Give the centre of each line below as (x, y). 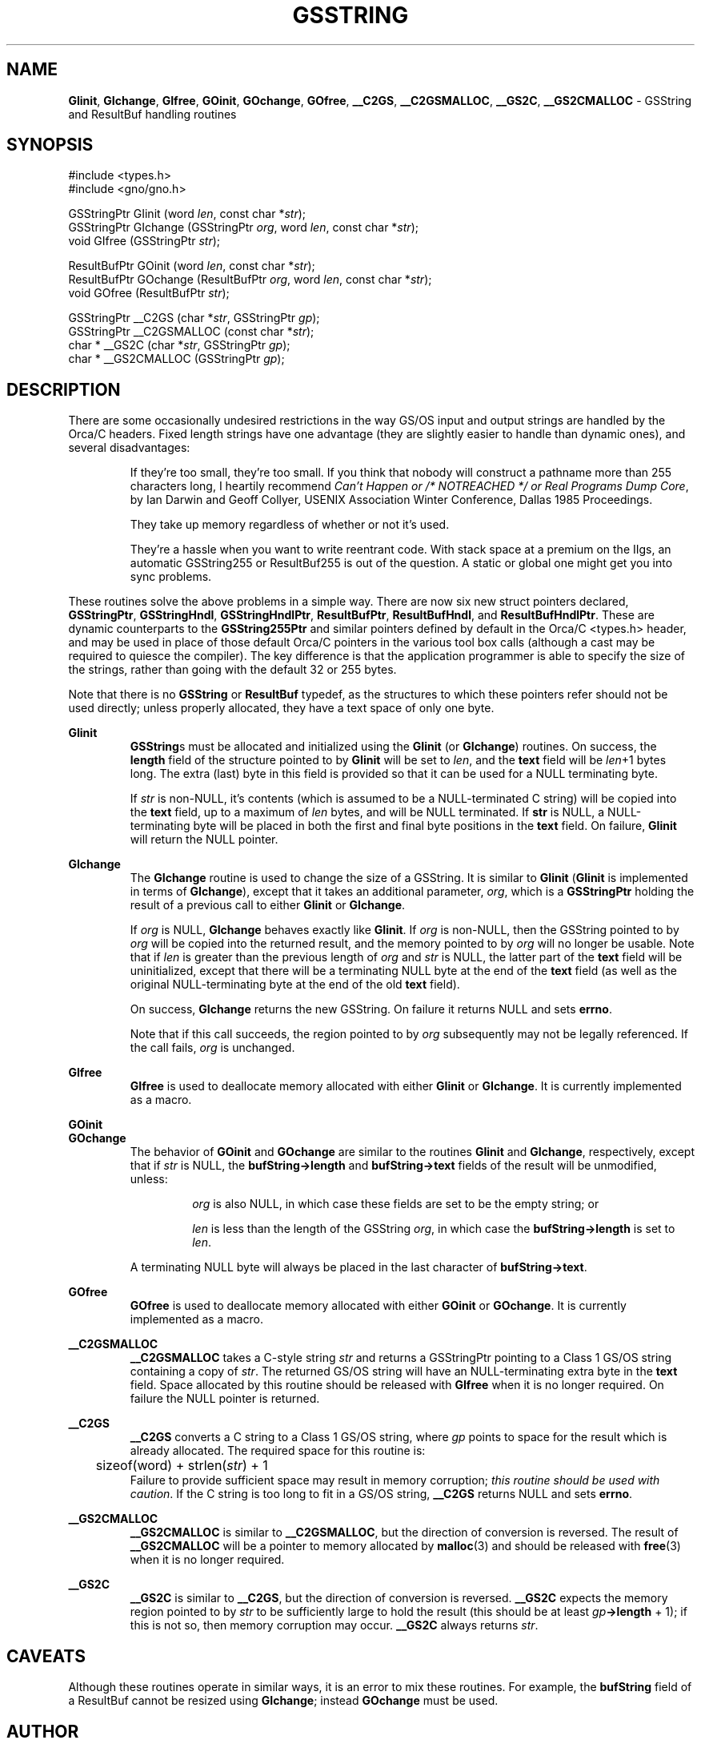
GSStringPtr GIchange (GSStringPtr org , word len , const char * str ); (243, 228)
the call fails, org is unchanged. (212, 1048)
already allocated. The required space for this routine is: (278, 1451)
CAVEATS (46, 1656)
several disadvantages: (129, 448)
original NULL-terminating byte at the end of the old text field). (295, 985)
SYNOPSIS (50, 145)
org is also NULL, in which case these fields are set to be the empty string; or (396, 1204)
